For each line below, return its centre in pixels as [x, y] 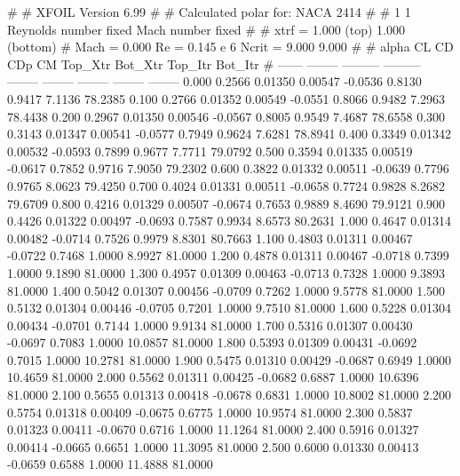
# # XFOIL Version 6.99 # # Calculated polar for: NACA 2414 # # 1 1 [209, 12]
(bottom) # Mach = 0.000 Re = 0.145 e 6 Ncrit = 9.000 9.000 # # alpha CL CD [230, 47]
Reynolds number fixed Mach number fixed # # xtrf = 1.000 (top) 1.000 [206, 29]
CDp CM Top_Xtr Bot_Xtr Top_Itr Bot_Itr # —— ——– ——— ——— [214, 63]
